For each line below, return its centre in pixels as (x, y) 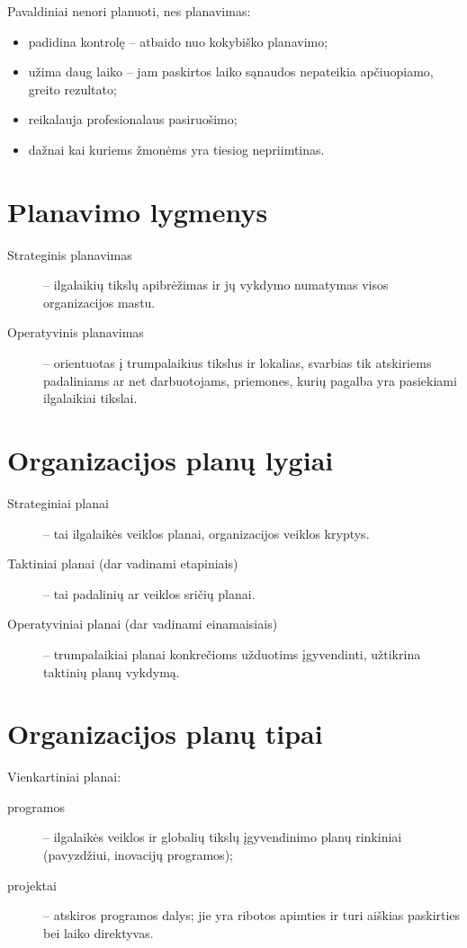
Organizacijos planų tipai (165, 733)
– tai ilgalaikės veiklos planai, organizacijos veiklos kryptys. (207, 533)
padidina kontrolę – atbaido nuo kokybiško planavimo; (178, 41)
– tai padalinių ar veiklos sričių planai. (149, 593)
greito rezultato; (72, 89)
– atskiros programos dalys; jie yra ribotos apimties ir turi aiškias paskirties (252, 915)
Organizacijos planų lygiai (171, 460)
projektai (32, 885)
